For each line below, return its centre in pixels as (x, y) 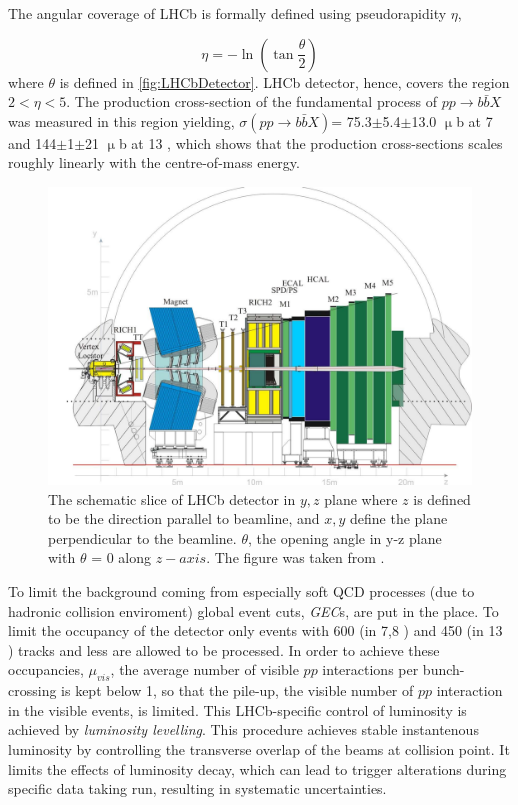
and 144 (32, 142)
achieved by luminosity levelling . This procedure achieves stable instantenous (243, 729)
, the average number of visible (204, 669)
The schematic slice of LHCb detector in (172, 498)
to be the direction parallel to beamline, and (184, 518)
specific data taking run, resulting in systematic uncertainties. (197, 788)
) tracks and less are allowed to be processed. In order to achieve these (224, 649)
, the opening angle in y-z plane (344, 537)
